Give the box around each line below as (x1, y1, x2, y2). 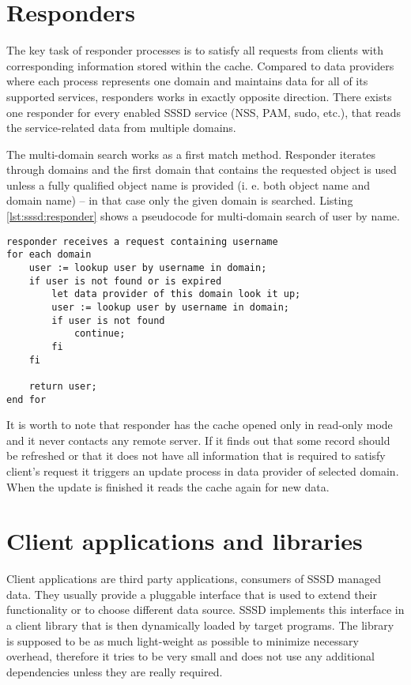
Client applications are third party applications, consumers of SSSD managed (6, 570, 381, 587)
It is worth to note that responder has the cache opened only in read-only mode (6, 416, 393, 433)
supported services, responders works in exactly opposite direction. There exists (6, 88, 392, 104)
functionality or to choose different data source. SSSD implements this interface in (6, 601, 405, 618)
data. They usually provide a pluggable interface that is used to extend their (6, 585, 377, 602)
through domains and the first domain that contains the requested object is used (6, 161, 397, 178)
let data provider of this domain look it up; (51, 288, 301, 300)
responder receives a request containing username (6, 235, 278, 247)
